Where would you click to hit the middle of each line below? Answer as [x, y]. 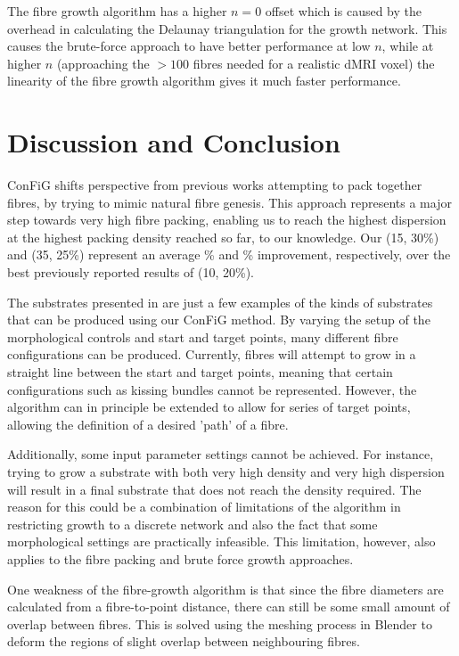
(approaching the [103, 63]
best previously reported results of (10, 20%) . [131, 272]
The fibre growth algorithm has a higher [117, 11]
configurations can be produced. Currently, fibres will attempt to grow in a [212, 354]
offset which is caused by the [343, 11]
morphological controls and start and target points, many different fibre [203, 336]
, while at [408, 46]
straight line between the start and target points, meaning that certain [200, 372]
